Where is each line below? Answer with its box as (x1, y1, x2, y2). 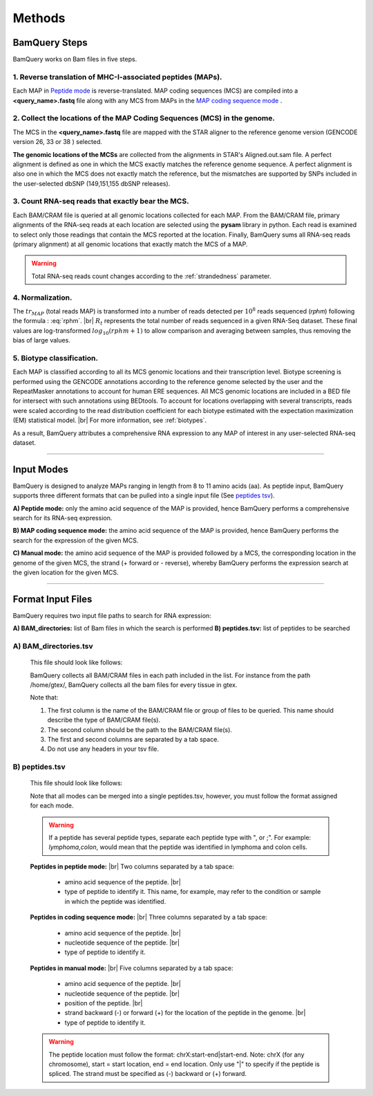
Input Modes (12, 464, 68, 475)
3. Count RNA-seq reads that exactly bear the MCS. (12, 197, 189, 206)
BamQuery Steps (12, 37, 88, 48)
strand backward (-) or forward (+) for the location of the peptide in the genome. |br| (64, 1009, 306, 1017)
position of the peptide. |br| (64, 998, 143, 1007)
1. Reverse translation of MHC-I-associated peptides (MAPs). (12, 72, 222, 82)
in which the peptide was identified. (64, 897, 166, 906)
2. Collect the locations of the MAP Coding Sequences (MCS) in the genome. (12, 113, 276, 123)
